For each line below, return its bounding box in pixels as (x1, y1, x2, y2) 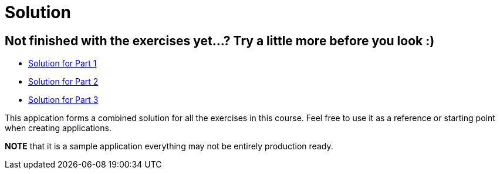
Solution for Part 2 (28, 76, 99, 87)
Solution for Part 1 (28, 58, 97, 69)
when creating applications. (5, 123, 112, 133)
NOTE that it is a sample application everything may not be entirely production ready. (5, 141, 333, 152)
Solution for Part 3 (28, 95, 99, 105)
